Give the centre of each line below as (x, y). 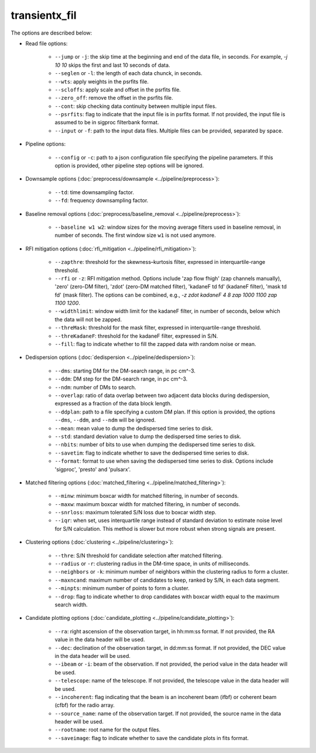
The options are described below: (51, 33)
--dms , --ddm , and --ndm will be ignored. (105, 420)
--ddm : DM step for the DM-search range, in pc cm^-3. (121, 379)
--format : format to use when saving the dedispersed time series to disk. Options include (164, 461)
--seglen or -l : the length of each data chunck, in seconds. (129, 73)
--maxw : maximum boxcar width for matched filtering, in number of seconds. (147, 504)
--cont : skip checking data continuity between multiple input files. (135, 106)
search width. (71, 605)
